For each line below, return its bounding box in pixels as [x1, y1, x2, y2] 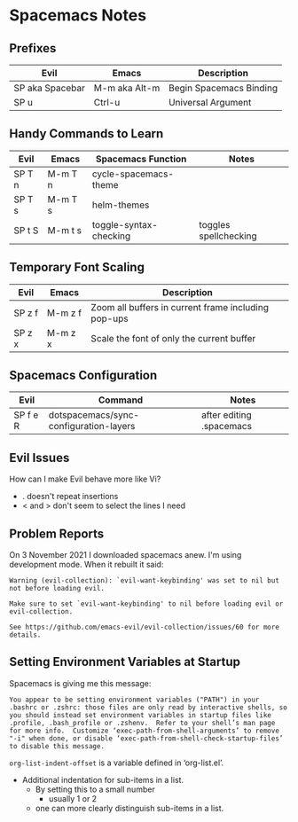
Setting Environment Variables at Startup [9, 654, 241, 669]
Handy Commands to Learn [9, 126, 164, 142]
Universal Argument [168, 97, 252, 108]
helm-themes [91, 199, 150, 211]
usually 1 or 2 [48, 793, 98, 803]
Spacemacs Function [96, 153, 187, 165]
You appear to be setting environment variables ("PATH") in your [9, 695, 260, 704]
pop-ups [90, 312, 129, 325]
